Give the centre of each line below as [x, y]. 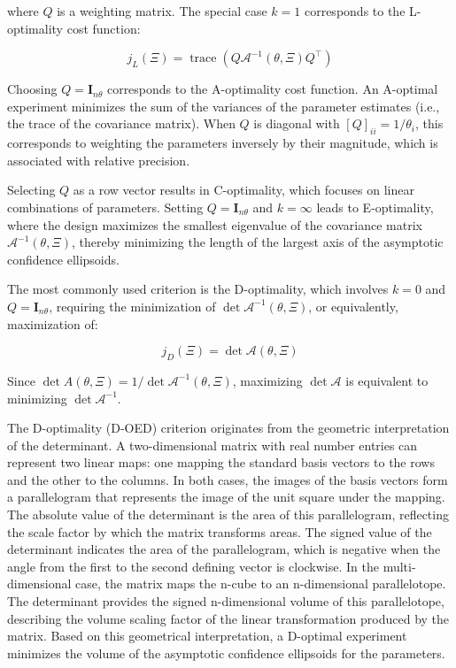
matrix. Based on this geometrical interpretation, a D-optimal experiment [207, 636]
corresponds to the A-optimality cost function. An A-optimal [272, 89]
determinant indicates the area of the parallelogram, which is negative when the [224, 549]
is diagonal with [297, 123]
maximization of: [53, 323]
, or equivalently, [353, 306]
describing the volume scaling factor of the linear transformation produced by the [228, 618]
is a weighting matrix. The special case [162, 11]
